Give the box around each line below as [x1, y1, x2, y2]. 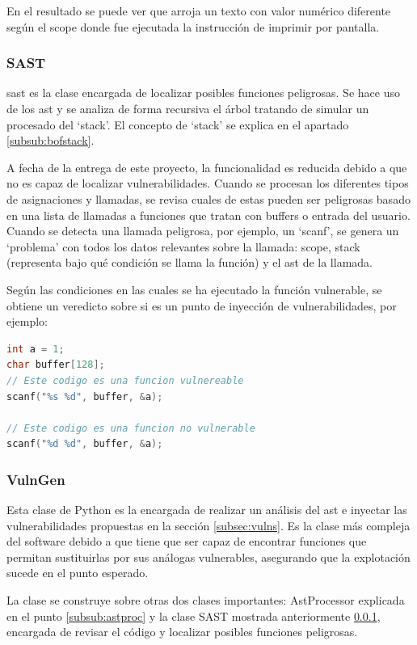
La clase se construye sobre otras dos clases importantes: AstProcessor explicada [6, 592, 405, 609]
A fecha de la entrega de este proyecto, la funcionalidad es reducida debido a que [6, 158, 407, 175]
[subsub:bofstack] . [6, 132, 95, 149]
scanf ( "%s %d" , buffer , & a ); [6, 390, 163, 403]
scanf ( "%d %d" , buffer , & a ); [6, 438, 163, 450]
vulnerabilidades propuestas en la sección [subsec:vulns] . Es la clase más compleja [6, 516, 411, 533]
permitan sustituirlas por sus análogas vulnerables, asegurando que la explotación [6, 548, 411, 565]
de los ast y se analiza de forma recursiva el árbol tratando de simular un [6, 100, 369, 116]
